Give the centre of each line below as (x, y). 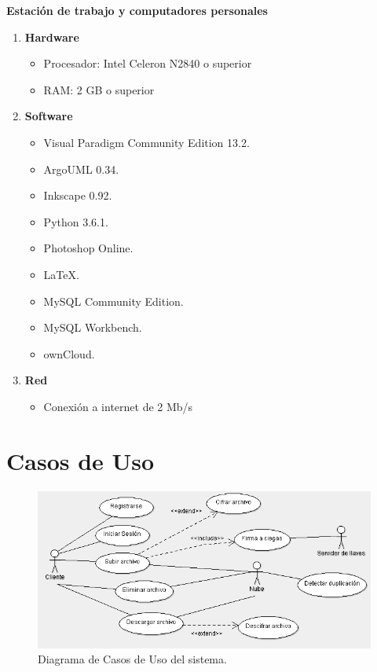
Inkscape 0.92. (78, 195)
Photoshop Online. (88, 248)
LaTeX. (61, 274)
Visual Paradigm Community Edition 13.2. (146, 142)
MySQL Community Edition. (113, 301)
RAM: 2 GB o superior (99, 89)
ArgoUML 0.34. (81, 169)
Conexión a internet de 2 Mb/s (118, 406)
